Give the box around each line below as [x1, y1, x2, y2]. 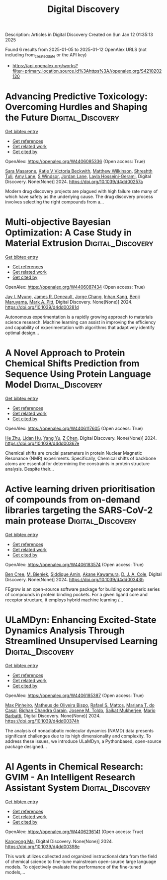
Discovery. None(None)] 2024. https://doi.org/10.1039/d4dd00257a [5, 178, 143, 184]
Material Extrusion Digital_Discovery [5, 238, 154, 249]
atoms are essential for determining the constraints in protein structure [5, 460, 150, 467]
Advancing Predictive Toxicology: [5, 91, 148, 102]
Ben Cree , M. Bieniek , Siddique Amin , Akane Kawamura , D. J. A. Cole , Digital [5, 571, 162, 577]
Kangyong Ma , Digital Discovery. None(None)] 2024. [5, 838, 113, 844]
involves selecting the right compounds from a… [5, 198, 104, 205]
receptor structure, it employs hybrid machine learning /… [5, 597, 123, 603]
